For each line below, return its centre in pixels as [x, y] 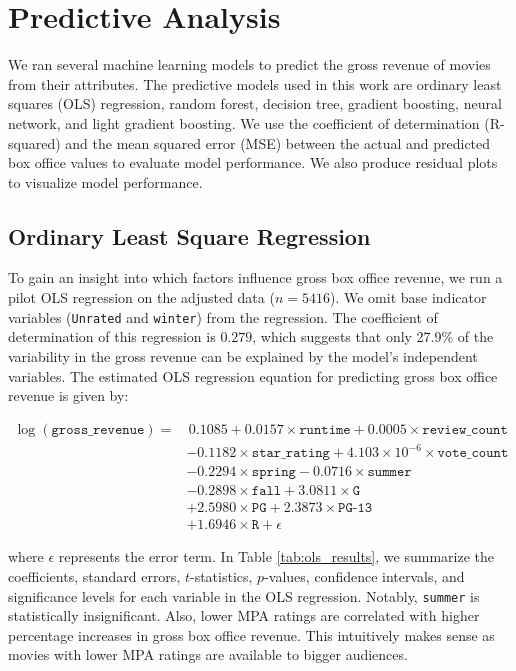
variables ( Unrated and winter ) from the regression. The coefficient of [223, 316]
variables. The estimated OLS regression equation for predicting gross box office [253, 375]
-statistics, [221, 575]
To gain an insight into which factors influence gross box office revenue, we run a [255, 277]
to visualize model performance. [105, 181]
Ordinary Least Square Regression [189, 235]
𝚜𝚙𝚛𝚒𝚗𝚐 [273, 472]
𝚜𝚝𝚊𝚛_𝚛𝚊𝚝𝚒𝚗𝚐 [290, 453]
